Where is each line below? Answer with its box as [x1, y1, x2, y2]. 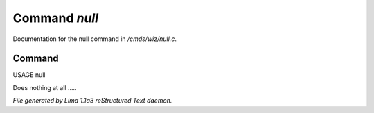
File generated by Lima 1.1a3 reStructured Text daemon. [12, 96, 172, 105]
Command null [12, 10, 99, 26]
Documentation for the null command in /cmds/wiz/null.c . [12, 35, 177, 43]
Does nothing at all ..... [12, 83, 77, 92]
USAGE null [12, 71, 46, 79]
